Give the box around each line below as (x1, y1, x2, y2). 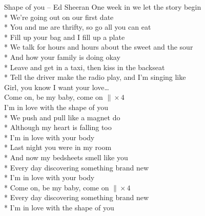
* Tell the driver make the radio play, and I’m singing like (4, 72, 186, 82)
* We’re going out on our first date (4, 11, 114, 22)
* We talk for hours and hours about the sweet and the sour (4, 41, 193, 52)
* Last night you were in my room (4, 142, 112, 153)
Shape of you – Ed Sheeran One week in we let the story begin (4, 2, 201, 12)
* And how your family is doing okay (4, 51, 120, 62)
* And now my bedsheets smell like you (4, 152, 128, 162)
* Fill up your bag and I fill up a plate (4, 31, 125, 42)
